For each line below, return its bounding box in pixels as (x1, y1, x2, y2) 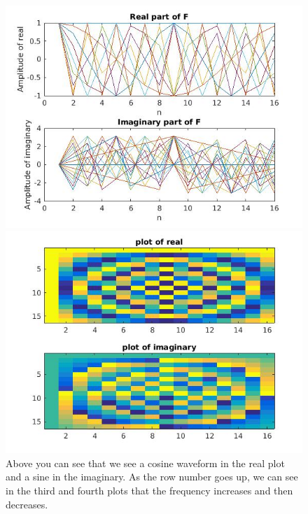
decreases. (6, 497, 48, 511)
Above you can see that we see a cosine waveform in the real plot (6, 455, 285, 470)
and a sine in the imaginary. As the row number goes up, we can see (6, 469, 298, 484)
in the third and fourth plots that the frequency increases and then (6, 483, 293, 497)
